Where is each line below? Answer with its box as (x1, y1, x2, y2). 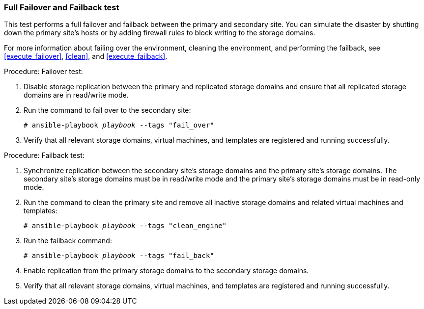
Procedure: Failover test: (4, 67, 83, 76)
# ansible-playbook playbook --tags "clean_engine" (24, 222, 227, 230)
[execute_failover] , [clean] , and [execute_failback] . (4, 52, 168, 61)
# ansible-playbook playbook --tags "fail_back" (24, 252, 214, 260)
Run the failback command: (24, 236, 112, 245)
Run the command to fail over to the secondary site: (24, 106, 191, 115)
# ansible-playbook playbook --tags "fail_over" (24, 121, 214, 129)
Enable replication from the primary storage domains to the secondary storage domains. (24, 266, 309, 275)
